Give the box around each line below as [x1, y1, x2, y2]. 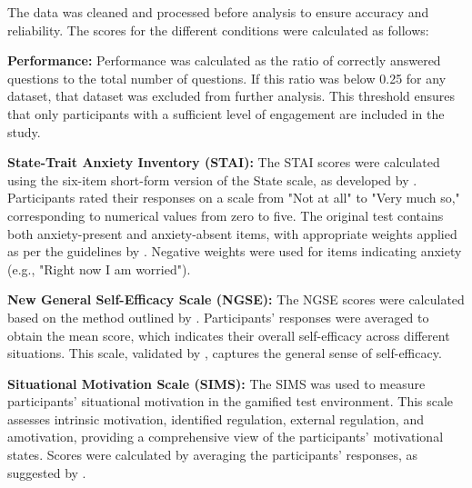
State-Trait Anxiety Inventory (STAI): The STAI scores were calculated [7, 153, 440, 172]
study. [7, 122, 41, 141]
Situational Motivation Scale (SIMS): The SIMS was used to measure [7, 373, 426, 393]
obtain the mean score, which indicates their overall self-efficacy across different [7, 325, 450, 344]
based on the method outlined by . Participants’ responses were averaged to [7, 307, 429, 326]
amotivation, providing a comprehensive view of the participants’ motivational [7, 427, 444, 446]
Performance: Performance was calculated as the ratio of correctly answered [7, 51, 441, 70]
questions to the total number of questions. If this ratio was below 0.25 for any [7, 68, 447, 87]
